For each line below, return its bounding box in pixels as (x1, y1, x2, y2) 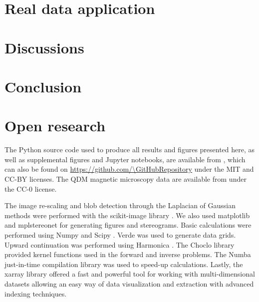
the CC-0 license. (4, 183, 57, 194)
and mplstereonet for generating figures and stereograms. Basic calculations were (4, 220, 252, 230)
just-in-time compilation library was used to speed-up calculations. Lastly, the (4, 259, 243, 269)
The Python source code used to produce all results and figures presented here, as (4, 144, 255, 155)
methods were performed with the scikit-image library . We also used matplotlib (4, 210, 250, 220)
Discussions (4, 37, 84, 57)
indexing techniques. (4, 288, 67, 299)
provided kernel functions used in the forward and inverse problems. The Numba (4, 249, 251, 260)
